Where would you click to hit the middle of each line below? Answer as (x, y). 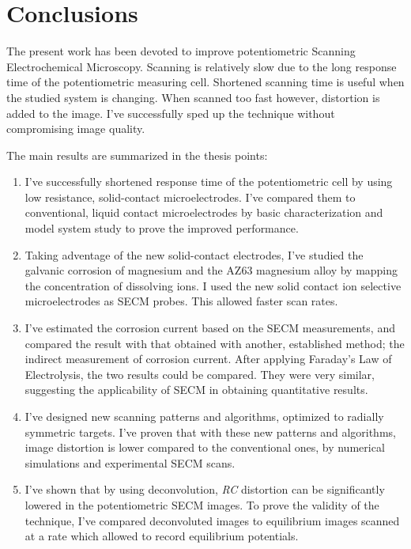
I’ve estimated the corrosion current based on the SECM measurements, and (210, 328)
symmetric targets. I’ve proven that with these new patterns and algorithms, (210, 432)
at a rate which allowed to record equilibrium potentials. (162, 536)
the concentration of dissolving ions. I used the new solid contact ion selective (213, 285)
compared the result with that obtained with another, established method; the (215, 343)
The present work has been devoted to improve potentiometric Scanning (181, 51)
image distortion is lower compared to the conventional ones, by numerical (205, 447)
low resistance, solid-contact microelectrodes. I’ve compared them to (190, 197)
